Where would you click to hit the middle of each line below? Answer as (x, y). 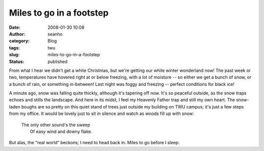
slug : (14, 55)
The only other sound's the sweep (56, 125)
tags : (14, 48)
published (58, 62)
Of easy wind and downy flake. (61, 131)
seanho (55, 34)
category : (19, 41)
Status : (17, 62)
